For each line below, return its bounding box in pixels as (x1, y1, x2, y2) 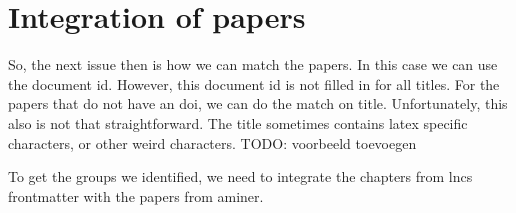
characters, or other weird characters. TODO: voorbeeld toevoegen (8, 132, 417, 153)
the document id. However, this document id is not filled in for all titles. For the (8, 73, 500, 94)
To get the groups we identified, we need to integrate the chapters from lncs (8, 166, 473, 187)
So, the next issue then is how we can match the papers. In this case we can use (8, 54, 498, 75)
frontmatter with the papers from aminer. (8, 185, 264, 206)
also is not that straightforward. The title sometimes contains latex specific (8, 112, 468, 133)
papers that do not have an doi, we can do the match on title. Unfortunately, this (8, 93, 508, 114)
